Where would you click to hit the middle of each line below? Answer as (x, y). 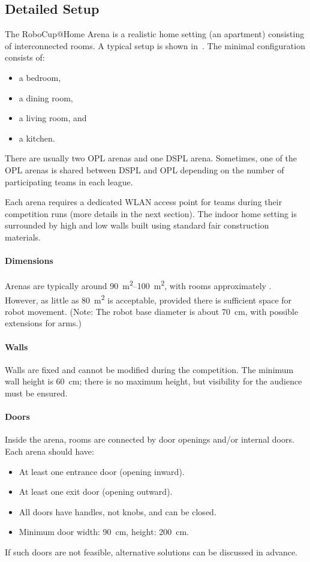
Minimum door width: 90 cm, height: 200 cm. (104, 532)
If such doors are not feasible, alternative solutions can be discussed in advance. (151, 552)
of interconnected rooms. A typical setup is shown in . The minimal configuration (155, 45)
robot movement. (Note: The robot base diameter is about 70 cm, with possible (152, 311)
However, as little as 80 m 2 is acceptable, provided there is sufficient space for (148, 299)
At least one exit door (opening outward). (96, 492)
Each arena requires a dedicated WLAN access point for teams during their (144, 202)
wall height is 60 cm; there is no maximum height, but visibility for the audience (154, 381)
